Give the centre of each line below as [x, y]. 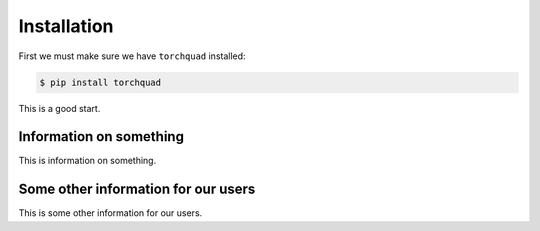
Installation [66, 26]
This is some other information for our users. [110, 213]
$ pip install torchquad [100, 82]
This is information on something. [87, 161]
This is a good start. [59, 108]
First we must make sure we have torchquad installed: [132, 56]
